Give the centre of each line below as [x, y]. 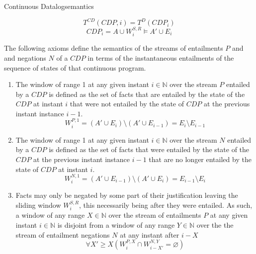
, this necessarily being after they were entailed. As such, [166, 205]
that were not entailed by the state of [127, 104]
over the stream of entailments [155, 215]
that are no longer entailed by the [200, 159]
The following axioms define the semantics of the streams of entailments [114, 48]
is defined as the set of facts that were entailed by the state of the [149, 149]
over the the [215, 224]
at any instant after [150, 234]
